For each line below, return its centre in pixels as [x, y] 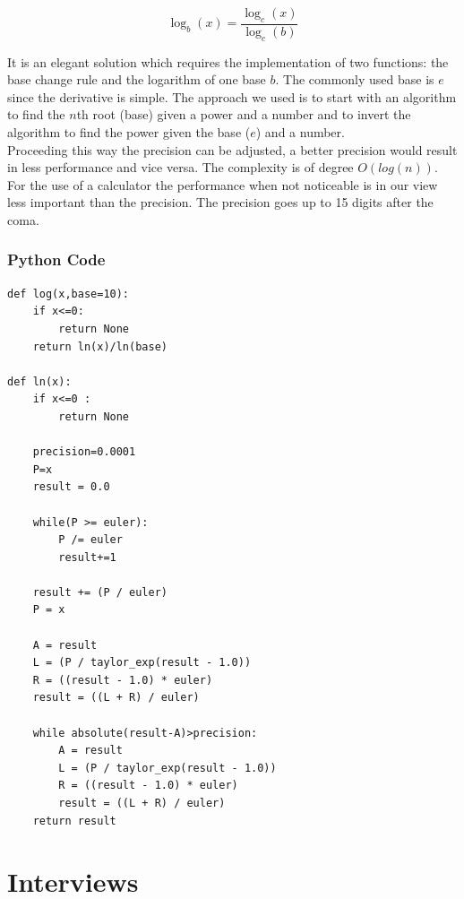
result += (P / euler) [100, 592]
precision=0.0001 [84, 452]
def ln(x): [39, 381]
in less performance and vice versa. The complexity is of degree [180, 167]
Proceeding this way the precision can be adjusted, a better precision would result [232, 149]
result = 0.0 [71, 487]
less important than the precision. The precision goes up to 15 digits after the [220, 202]
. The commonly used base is [355, 79]
